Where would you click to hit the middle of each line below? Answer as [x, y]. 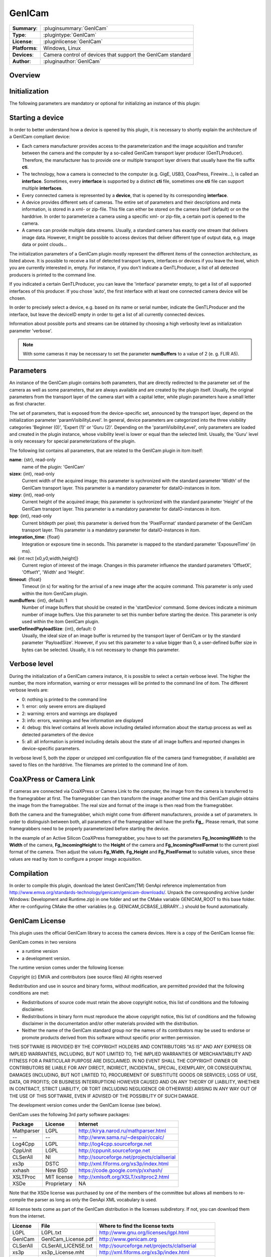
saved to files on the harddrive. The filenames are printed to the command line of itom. [99, 765]
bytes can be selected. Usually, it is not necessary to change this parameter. [101, 650]
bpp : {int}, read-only [31, 516]
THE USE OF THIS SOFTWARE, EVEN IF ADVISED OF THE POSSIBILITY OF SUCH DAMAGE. [104, 1096]
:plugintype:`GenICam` [70, 35]
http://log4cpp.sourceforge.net [115, 1144]
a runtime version [40, 951]
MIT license [59, 1177]
